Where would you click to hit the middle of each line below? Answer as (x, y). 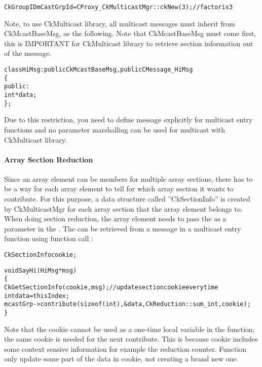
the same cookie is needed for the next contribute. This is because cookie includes (131, 339)
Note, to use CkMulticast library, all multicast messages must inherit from (120, 23)
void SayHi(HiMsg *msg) (41, 270)
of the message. (28, 53)
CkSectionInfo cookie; (41, 255)
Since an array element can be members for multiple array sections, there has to (128, 178)
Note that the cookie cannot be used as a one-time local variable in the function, (129, 329)
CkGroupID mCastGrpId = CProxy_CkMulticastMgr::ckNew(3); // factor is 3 (119, 7)
